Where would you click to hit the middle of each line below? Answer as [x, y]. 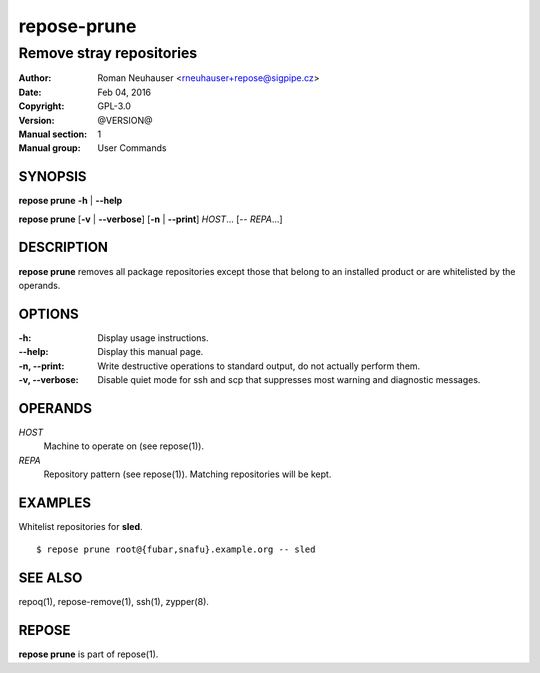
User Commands [132, 148]
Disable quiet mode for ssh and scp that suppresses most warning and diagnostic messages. [289, 380]
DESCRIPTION [63, 247]
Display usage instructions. [153, 337]
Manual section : [53, 134]
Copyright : [41, 106]
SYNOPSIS [52, 176]
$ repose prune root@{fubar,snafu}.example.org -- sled [176, 549]
